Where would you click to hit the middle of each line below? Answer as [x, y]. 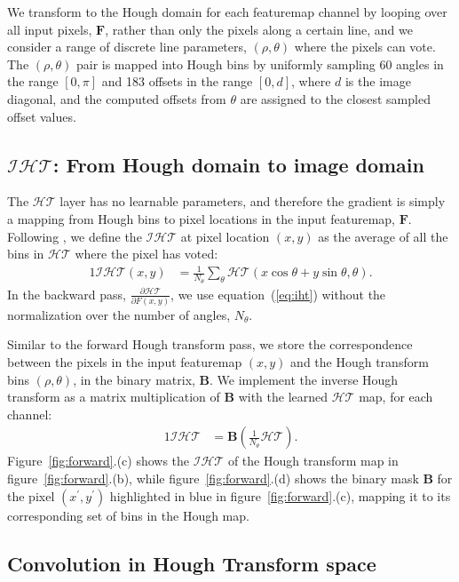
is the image [378, 81]
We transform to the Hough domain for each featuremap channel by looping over [227, 12]
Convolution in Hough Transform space [192, 563]
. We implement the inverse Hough [304, 379]
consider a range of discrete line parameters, [127, 47]
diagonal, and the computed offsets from [117, 98]
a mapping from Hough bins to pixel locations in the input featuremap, [202, 218]
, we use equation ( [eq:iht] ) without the [278, 294]
